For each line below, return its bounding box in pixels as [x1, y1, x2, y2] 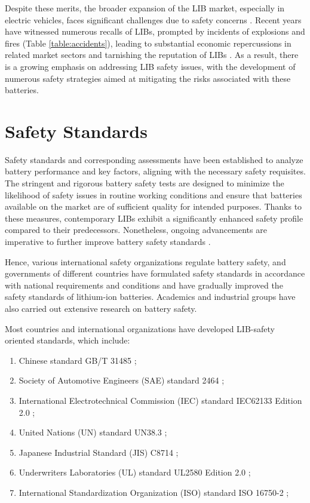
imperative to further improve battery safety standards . [5, 235, 211, 248]
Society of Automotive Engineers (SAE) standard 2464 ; [19, 374, 225, 387]
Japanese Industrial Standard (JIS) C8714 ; [19, 446, 179, 458]
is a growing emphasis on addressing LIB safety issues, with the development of [5, 60, 296, 72]
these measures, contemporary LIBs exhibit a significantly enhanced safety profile [5, 211, 303, 224]
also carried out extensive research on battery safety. [5, 302, 197, 314]
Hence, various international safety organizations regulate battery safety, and [5, 255, 286, 268]
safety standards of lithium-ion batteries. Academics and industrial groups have [5, 290, 296, 303]
